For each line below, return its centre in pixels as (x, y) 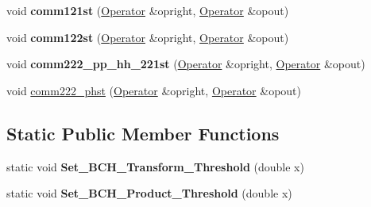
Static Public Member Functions (143, 133)
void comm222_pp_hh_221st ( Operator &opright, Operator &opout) (186, 64)
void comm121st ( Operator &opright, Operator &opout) (148, 10)
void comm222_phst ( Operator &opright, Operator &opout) (154, 90)
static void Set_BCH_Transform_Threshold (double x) (155, 166)
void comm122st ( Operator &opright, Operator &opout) (148, 37)
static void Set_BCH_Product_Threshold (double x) (149, 193)
